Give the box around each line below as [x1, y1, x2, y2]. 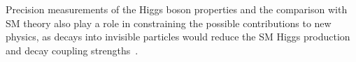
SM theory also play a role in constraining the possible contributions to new [6, 15, 332, 30]
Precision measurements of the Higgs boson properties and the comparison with [6, 2, 348, 16]
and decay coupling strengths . [6, 42, 138, 57]
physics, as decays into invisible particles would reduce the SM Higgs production [6, 29, 350, 44]
